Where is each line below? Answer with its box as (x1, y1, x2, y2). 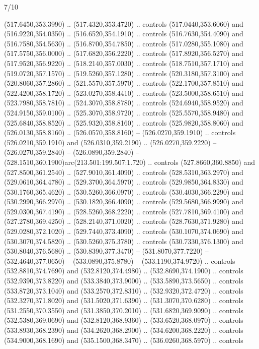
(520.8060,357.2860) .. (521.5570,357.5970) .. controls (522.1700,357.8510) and (4, 78, 243, 88)
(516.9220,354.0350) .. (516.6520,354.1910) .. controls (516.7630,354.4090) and (4, 28, 243, 39)
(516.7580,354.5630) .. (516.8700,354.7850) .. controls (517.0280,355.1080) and (4, 38, 243, 48)
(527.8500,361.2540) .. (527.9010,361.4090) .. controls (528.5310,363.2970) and (4, 166, 243, 177)
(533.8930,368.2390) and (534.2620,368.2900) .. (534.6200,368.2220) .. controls (4, 325, 243, 335)
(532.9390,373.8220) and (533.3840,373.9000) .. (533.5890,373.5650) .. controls (4, 275, 243, 286)
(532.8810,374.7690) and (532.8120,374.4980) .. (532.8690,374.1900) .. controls (4, 265, 243, 276)
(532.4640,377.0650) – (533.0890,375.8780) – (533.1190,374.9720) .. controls (4, 255, 235, 266)
